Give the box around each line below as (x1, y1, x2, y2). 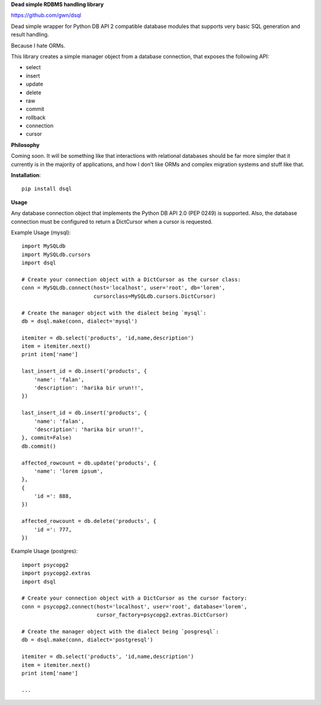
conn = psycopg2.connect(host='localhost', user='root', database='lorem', (21, 603, 247, 610)
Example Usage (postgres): (11, 548, 78, 555)
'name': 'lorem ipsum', (33, 467, 103, 475)
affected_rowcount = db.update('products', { (21, 459, 157, 466)
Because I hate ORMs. (11, 42, 65, 49)
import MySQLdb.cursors (21, 251, 91, 258)
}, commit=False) (21, 435, 72, 441)
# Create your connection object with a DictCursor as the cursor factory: (21, 595, 247, 601)
